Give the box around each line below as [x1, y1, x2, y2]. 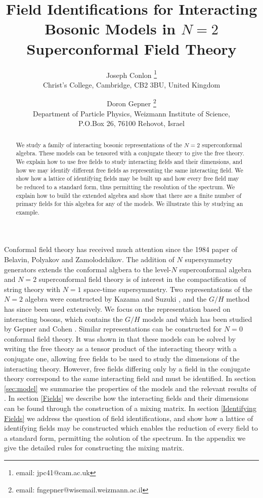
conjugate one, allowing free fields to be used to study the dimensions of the [4, 353, 240, 364]
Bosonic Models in [45, 18, 176, 39]
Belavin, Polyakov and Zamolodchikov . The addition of [4, 254, 174, 265]
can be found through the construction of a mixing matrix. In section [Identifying [4, 402, 256, 413]
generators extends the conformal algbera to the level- [4, 264, 171, 274]
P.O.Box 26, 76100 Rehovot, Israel [78, 118, 185, 129]
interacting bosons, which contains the [4, 313, 123, 324]
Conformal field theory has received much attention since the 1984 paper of [4, 244, 238, 255]
